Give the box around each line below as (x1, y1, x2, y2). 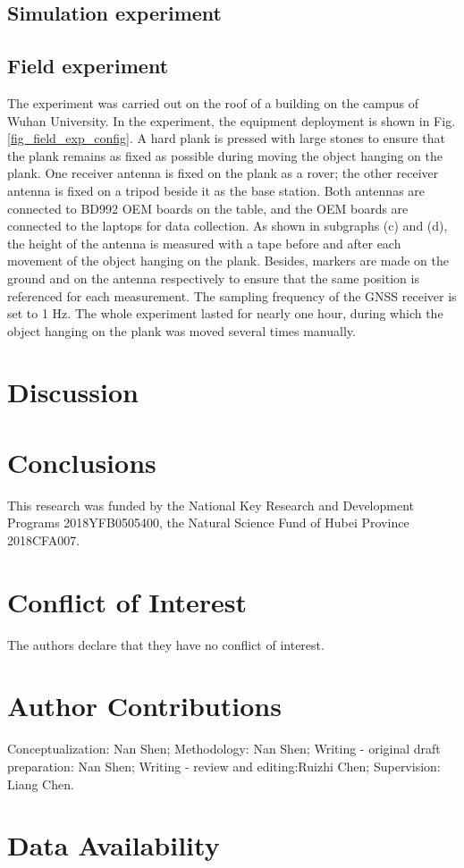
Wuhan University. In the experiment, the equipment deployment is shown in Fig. (7, 111, 456, 130)
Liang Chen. (7, 774, 74, 793)
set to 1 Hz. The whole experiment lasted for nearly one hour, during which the (7, 304, 443, 323)
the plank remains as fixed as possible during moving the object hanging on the (7, 146, 443, 164)
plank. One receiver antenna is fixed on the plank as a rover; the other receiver (7, 164, 439, 182)
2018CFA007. (7, 530, 80, 549)
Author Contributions (7, 687, 282, 724)
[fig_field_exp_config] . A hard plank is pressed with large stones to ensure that (7, 129, 445, 147)
